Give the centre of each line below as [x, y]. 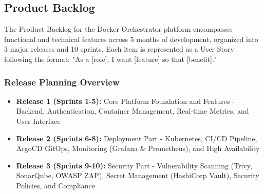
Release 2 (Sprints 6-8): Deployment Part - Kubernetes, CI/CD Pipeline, [137, 138]
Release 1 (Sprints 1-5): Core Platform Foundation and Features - [125, 101]
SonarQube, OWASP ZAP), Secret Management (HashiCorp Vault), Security [138, 175]
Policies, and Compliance [55, 185]
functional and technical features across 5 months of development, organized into [131, 39]
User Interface [38, 121]
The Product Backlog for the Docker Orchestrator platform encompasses [118, 29]
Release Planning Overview [62, 82]
